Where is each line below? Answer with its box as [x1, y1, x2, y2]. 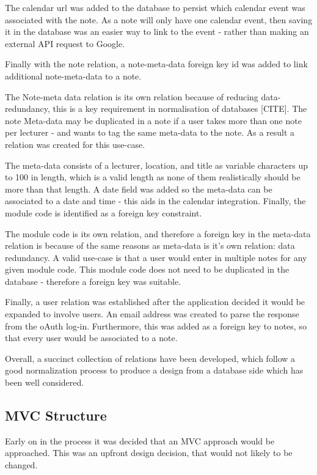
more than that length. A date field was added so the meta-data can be [5, 182, 272, 195]
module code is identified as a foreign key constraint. [5, 206, 202, 219]
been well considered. [5, 376, 84, 389]
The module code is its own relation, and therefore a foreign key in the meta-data [5, 227, 311, 240]
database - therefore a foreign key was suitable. [5, 274, 181, 287]
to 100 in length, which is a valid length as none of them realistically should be [5, 171, 301, 183]
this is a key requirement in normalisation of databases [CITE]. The [53, 102, 307, 115]
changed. [5, 458, 38, 471]
